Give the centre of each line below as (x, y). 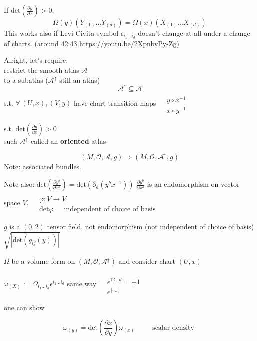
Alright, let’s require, (36, 60)
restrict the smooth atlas (42, 70)
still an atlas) (80, 79)
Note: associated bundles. (43, 166)
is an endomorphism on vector (193, 184)
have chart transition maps (115, 102)
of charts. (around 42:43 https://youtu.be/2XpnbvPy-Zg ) (92, 43)
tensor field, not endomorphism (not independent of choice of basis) (150, 227)
